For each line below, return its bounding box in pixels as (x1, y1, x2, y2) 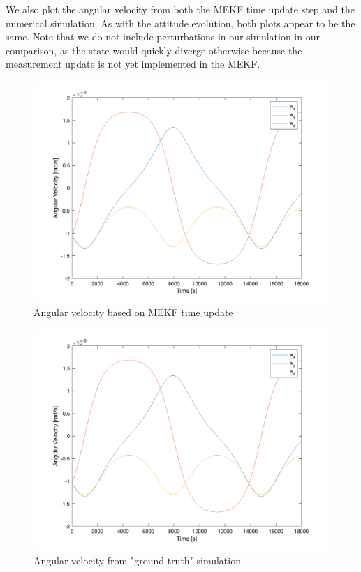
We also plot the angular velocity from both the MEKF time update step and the (6, 2, 355, 16)
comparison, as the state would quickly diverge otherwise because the (6, 43, 302, 57)
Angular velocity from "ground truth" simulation (34, 552, 241, 567)
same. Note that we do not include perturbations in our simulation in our (6, 29, 320, 44)
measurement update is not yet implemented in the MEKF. (6, 57, 260, 71)
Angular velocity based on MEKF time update (34, 305, 233, 319)
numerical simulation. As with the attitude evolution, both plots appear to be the (6, 15, 355, 30)
